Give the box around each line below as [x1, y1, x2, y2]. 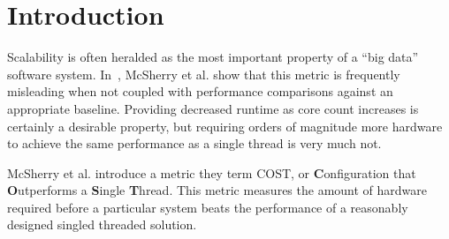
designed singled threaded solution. [7, 215, 197, 234]
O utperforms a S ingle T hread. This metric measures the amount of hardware [7, 181, 428, 199]
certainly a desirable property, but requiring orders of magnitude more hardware [7, 116, 443, 135]
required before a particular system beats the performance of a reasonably [7, 198, 408, 216]
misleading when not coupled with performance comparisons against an [7, 82, 393, 101]
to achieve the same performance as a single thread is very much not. [7, 134, 382, 153]
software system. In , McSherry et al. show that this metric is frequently [7, 64, 400, 83]
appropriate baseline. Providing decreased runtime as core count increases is [7, 99, 419, 117]
